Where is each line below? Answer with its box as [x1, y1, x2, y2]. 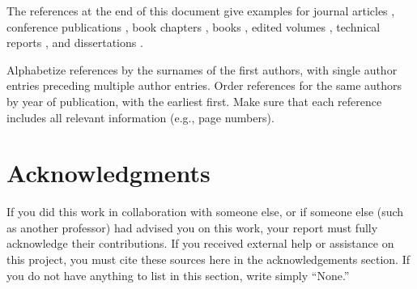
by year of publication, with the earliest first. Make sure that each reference [6, 92, 382, 109]
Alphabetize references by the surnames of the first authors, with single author [6, 61, 398, 78]
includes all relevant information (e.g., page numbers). [6, 108, 274, 125]
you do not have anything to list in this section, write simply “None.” [6, 266, 350, 283]
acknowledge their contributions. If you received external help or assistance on [6, 235, 394, 252]
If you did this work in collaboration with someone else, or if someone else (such [6, 203, 404, 220]
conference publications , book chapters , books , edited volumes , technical [6, 18, 381, 35]
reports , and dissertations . [6, 34, 143, 51]
